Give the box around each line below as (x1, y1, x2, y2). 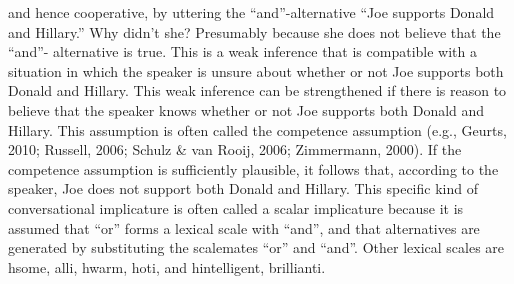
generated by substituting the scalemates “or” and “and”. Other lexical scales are (8, 237, 505, 258)
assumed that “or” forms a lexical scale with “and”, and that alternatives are (8, 217, 480, 238)
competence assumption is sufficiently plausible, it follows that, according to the (8, 158, 499, 179)
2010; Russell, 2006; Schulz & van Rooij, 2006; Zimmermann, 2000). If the (8, 139, 462, 160)
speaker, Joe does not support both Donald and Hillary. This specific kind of (8, 178, 478, 199)
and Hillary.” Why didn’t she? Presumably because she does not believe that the (8, 21, 501, 42)
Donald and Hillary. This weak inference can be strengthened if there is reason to (8, 80, 507, 101)
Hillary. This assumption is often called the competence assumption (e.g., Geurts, (8, 119, 507, 140)
